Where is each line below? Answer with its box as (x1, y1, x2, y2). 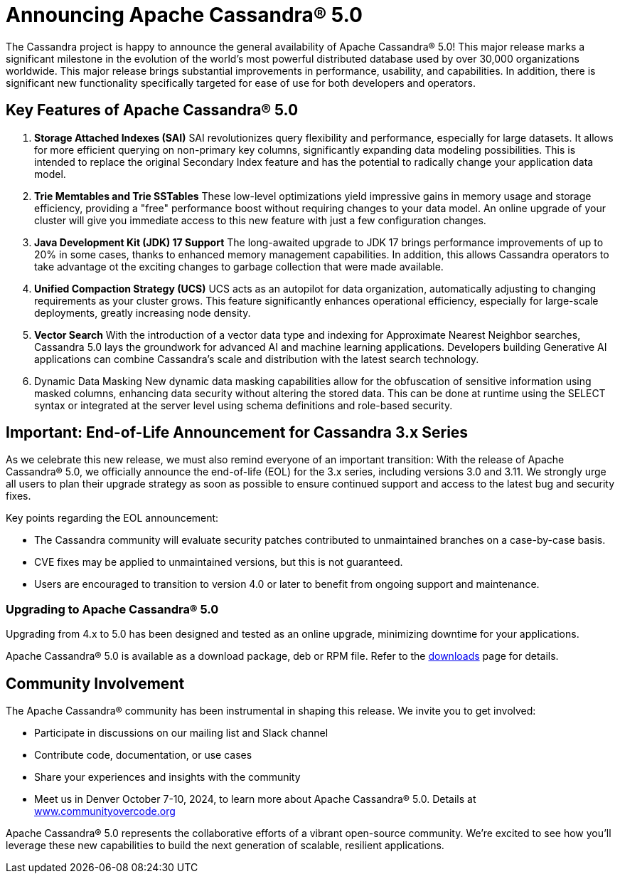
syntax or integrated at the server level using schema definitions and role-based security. (34, 399, 453, 411)
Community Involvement (6, 674, 185, 693)
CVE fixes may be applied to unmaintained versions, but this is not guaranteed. (34, 556, 403, 569)
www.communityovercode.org (34, 805, 176, 818)
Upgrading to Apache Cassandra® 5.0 (6, 601, 219, 616)
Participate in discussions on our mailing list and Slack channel (34, 727, 328, 739)
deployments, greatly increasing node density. (34, 306, 251, 319)
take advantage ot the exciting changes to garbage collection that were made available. (34, 260, 444, 273)
